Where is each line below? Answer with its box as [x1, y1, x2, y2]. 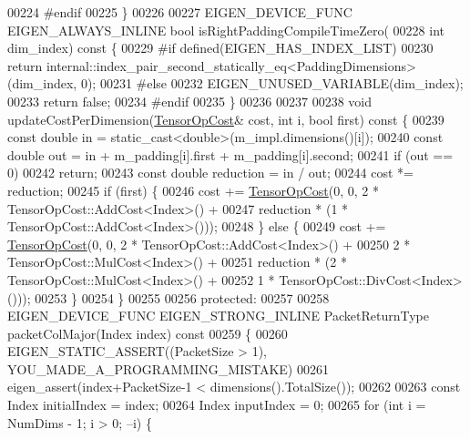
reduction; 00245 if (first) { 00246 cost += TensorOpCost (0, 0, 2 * [7, 180, 379, 199]
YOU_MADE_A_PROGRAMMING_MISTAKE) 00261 [7, 359, 329, 378]
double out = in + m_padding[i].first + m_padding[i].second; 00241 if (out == [7, 145, 454, 164]
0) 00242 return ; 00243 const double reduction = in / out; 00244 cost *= [7, 163, 414, 182]
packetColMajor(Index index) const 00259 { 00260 [7, 323, 288, 342]
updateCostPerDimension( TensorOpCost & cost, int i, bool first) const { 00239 [7, 109, 444, 128]
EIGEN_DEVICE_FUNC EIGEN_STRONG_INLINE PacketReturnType [7, 306, 429, 325]
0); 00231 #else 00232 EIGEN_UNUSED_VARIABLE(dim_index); [80, 74, 464, 93]
